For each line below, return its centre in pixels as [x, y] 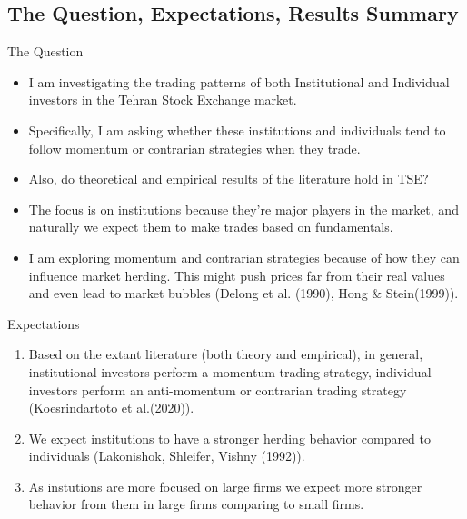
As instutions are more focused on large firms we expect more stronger [225, 486]
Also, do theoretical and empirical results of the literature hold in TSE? [229, 179]
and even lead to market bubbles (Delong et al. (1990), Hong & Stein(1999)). [243, 293]
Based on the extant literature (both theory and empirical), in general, [226, 354]
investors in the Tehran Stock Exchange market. [163, 100]
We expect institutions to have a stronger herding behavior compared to [230, 438]
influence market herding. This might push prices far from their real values [237, 275]
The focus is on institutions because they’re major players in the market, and [243, 209]
